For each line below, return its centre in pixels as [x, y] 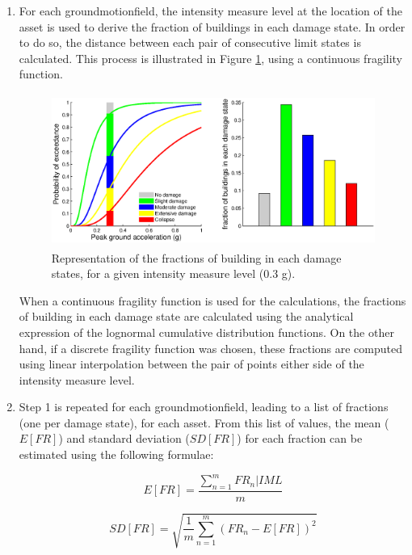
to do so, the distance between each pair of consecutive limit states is [190, 42]
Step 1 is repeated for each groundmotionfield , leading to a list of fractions [204, 407]
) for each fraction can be [300, 438]
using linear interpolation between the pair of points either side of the [191, 364]
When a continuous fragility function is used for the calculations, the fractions [212, 300]
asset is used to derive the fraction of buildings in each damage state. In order [212, 26]
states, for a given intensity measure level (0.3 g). [173, 273]
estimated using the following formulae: [116, 454]
